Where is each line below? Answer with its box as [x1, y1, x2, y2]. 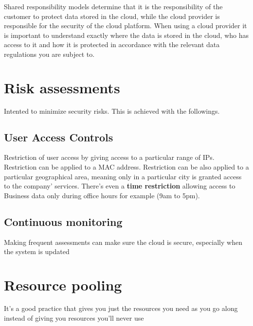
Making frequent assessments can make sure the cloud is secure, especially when [4, 237, 242, 247]
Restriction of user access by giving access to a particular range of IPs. [4, 152, 215, 162]
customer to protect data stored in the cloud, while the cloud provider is [4, 11, 220, 21]
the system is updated [4, 246, 70, 257]
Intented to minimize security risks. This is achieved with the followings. [4, 105, 220, 116]
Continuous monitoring [4, 214, 123, 229]
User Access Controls [4, 129, 113, 144]
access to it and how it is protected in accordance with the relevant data [4, 39, 220, 50]
